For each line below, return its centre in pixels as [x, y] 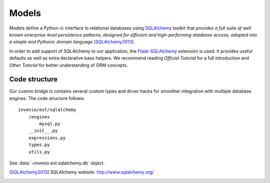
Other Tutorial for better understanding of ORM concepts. [68, 65]
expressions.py [47, 138]
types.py [39, 145]
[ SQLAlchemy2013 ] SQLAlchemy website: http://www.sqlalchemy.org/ [82, 172]
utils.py [39, 152]
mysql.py [50, 123]
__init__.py [43, 131]
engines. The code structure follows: [47, 98]
